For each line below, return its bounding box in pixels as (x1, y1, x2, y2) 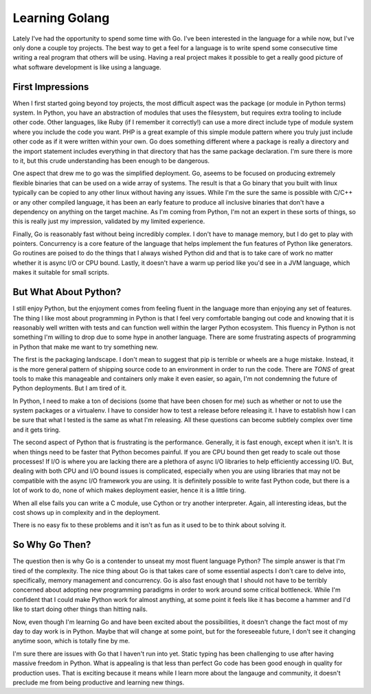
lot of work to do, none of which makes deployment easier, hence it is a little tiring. (12, 486, 247, 494)
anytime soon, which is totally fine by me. (12, 637, 131, 645)
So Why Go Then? (12, 539, 91, 551)
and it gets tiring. (12, 426, 61, 434)
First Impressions (12, 81, 89, 93)
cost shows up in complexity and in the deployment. (12, 508, 161, 516)
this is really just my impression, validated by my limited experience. (12, 217, 205, 226)
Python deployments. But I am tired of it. (12, 384, 127, 393)
